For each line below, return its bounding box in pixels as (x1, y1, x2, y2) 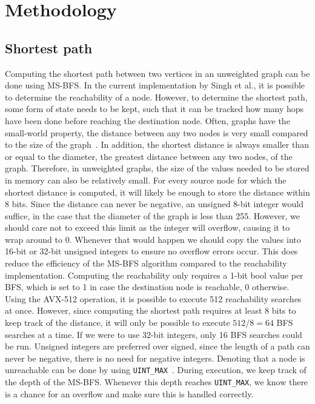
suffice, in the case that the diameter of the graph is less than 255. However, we (5, 209, 300, 222)
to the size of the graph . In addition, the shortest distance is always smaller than (5, 138, 309, 151)
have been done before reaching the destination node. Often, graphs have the (5, 114, 290, 127)
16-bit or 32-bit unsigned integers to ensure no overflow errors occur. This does (5, 245, 298, 257)
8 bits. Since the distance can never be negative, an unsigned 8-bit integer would (5, 197, 304, 210)
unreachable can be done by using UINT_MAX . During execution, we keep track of (5, 363, 307, 376)
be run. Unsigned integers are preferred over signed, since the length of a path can (5, 340, 310, 353)
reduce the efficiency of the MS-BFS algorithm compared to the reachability (5, 257, 287, 270)
